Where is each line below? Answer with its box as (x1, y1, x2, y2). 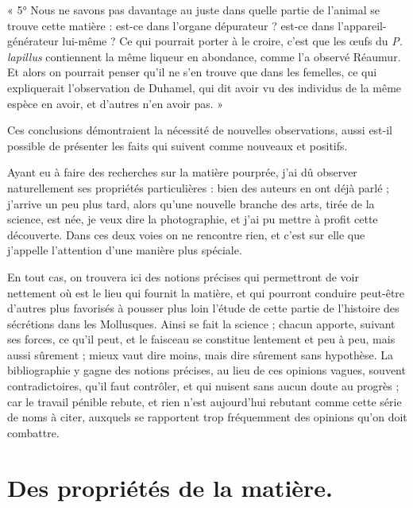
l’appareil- (338, 17, 387, 33)
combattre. (7, 424, 60, 440)
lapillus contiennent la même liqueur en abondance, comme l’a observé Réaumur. (7, 48, 401, 64)
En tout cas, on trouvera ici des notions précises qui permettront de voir (7, 268, 359, 285)
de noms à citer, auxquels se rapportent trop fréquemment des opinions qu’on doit (7, 409, 407, 425)
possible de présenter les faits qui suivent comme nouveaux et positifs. (7, 137, 348, 153)
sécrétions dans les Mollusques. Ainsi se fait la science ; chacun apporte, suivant (7, 315, 396, 332)
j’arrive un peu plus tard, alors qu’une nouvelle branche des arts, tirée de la (7, 195, 375, 211)
